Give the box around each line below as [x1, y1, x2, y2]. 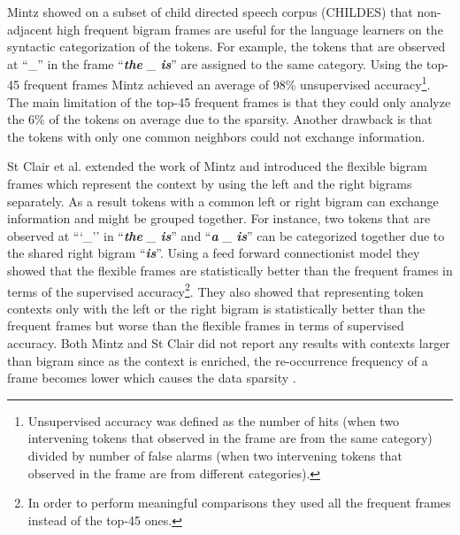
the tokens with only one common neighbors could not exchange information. [7, 127, 425, 145]
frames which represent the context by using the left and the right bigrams [7, 174, 412, 192]
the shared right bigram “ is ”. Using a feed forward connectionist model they [7, 244, 420, 262]
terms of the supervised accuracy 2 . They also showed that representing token [7, 279, 424, 300]
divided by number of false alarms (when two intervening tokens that [27, 446, 402, 464]
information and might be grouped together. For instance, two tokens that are [7, 209, 431, 228]
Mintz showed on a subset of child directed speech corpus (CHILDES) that [7, 3, 413, 20]
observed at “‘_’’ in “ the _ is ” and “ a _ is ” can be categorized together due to [7, 226, 445, 244]
